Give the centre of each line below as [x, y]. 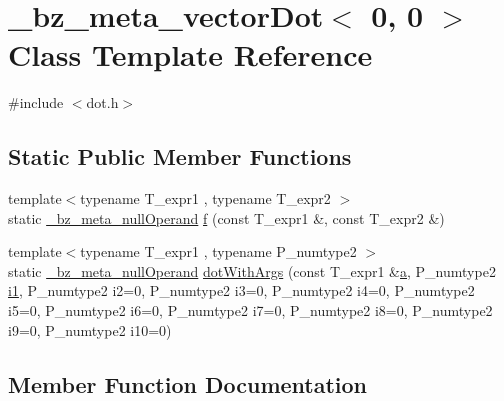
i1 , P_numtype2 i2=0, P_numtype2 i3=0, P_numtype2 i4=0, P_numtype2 [241, 290]
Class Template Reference [190, 54]
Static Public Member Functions [180, 156]
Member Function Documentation [188, 383]
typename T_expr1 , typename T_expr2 [205, 198]
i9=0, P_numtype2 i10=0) [90, 329]
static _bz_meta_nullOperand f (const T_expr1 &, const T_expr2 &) [226, 217]
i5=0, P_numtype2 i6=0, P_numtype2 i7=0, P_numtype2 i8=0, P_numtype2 [250, 310]
